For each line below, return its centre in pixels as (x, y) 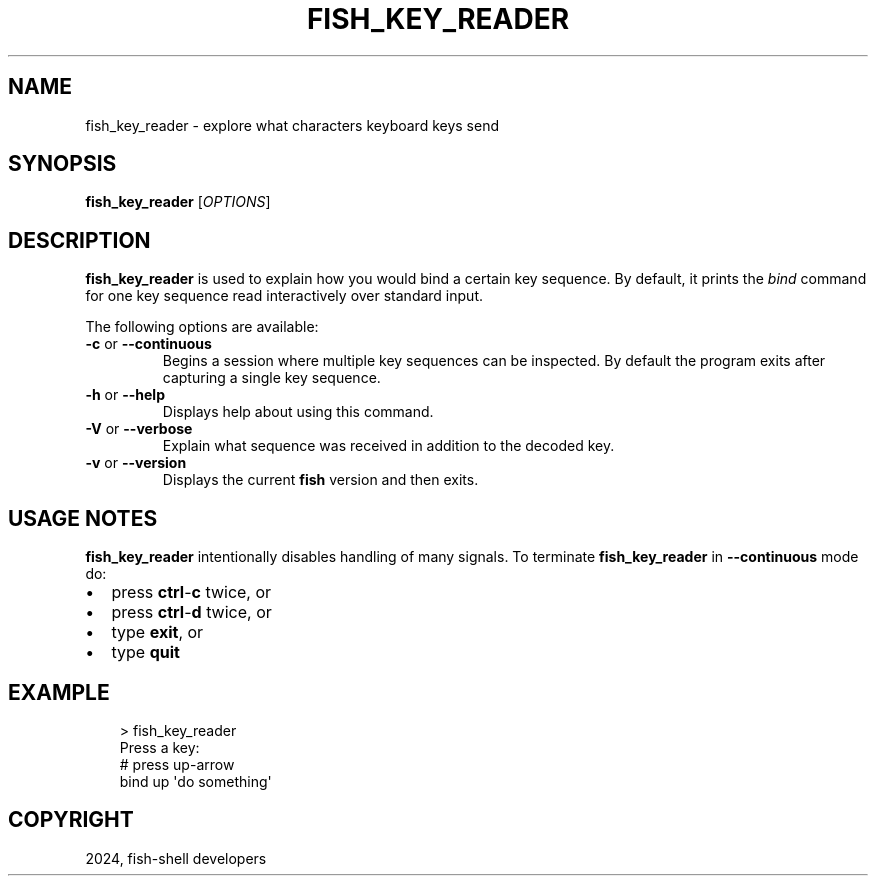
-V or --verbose (139, 429)
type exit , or (157, 632)
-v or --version (136, 463)
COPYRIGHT (71, 820)
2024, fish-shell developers (176, 858)
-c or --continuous (148, 344)
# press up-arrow (177, 764)
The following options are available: (202, 327)
